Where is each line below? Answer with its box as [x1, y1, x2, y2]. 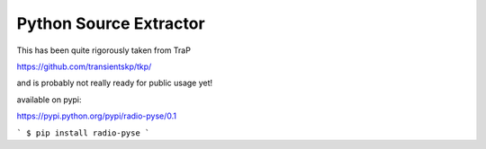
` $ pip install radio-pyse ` [16, 127, 150, 138]
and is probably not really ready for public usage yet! [16, 77, 213, 89]
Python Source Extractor [16, 13, 206, 33]
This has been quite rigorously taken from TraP [16, 45, 191, 56]
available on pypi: [16, 94, 82, 105]
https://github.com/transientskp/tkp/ [16, 61, 152, 72]
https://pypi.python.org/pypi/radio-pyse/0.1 [16, 110, 177, 121]
